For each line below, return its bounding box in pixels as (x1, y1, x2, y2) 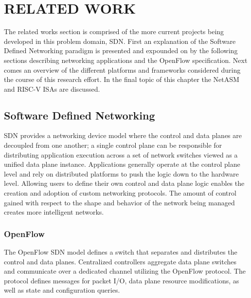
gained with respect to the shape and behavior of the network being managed (4, 197, 235, 207)
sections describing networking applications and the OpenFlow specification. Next (4, 55, 248, 65)
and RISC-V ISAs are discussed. (4, 83, 100, 94)
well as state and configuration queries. (4, 285, 120, 295)
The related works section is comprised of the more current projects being (4, 26, 224, 37)
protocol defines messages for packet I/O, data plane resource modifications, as (4, 275, 239, 285)
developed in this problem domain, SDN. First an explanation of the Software (4, 36, 236, 46)
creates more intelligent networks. (4, 207, 104, 217)
